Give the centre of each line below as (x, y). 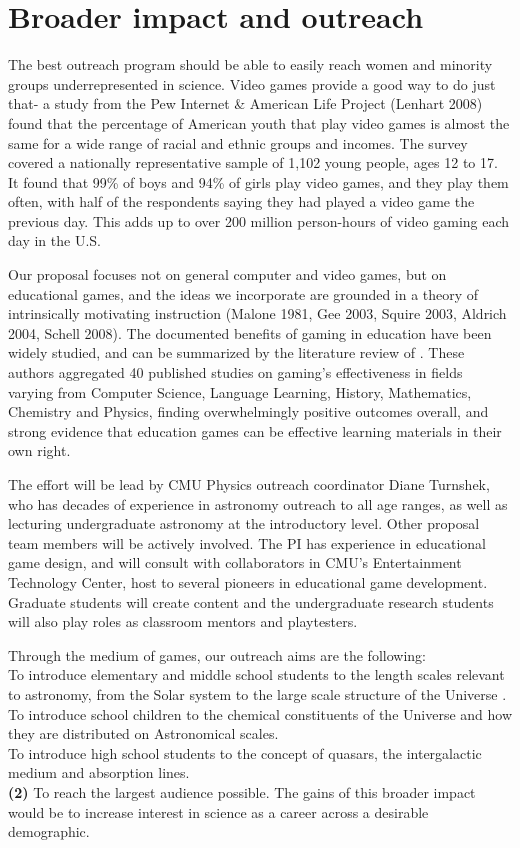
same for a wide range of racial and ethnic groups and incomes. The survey (238, 142)
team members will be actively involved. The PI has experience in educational (247, 542)
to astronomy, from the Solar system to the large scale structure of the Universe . (257, 693)
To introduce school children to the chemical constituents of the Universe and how (260, 713)
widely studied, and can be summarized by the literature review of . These (236, 352)
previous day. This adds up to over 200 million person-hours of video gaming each (259, 220)
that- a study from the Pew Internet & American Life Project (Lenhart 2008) (245, 103)
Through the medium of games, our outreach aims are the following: (217, 654)
